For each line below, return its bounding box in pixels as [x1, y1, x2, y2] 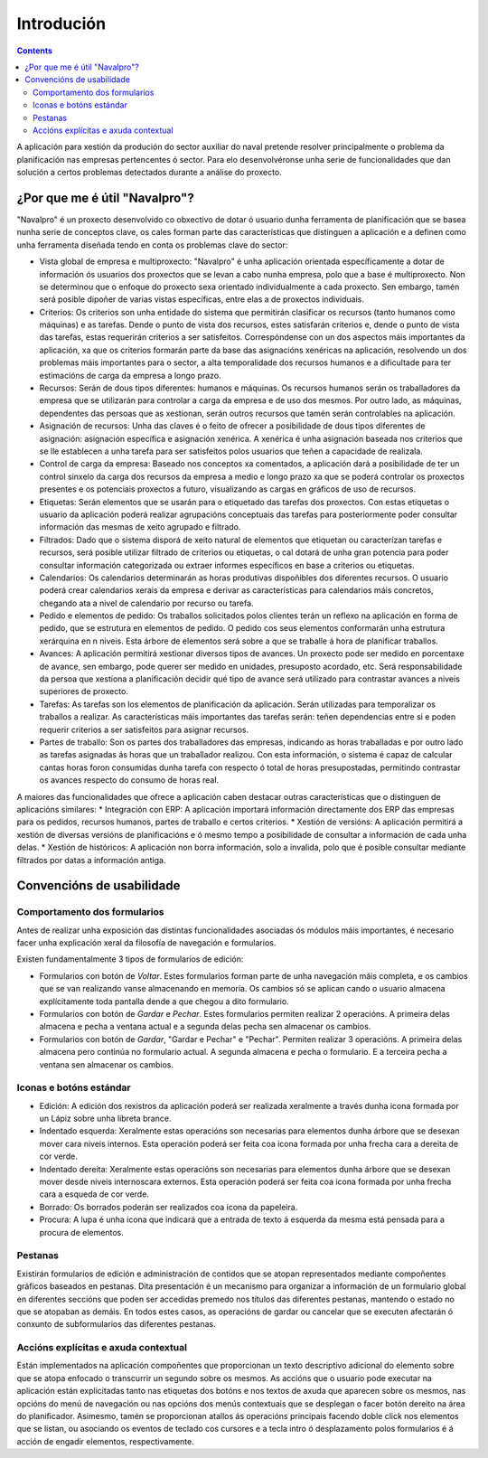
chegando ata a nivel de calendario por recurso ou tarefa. [39, 597, 254, 608]
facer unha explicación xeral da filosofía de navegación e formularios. [16, 937, 277, 948]
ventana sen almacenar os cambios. [39, 1058, 174, 1070]
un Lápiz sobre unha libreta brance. [39, 1113, 172, 1124]
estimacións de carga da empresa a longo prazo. [39, 370, 221, 381]
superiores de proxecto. [39, 686, 128, 697]
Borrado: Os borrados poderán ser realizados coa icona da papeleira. [39, 1201, 298, 1212]
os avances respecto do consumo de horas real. [39, 775, 220, 785]
